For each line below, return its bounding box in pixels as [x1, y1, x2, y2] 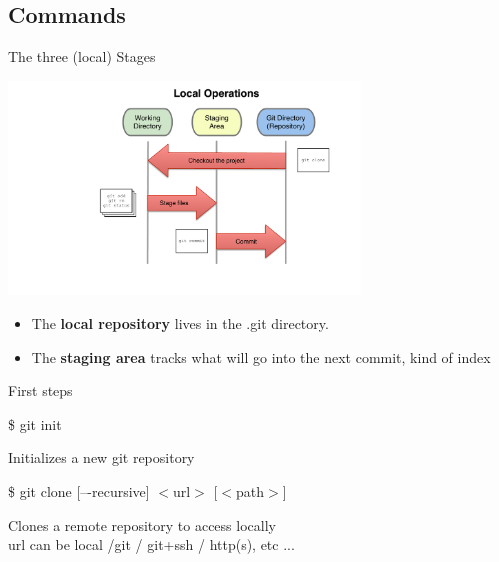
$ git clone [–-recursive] [8, 481, 150, 501]
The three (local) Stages [8, 46, 156, 67]
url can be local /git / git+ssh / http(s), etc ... [8, 534, 295, 555]
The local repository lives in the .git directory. [31, 313, 329, 334]
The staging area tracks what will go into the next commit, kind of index [31, 346, 491, 367]
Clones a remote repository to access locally [8, 514, 276, 535]
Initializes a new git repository [8, 447, 195, 468]
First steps [8, 380, 73, 401]
